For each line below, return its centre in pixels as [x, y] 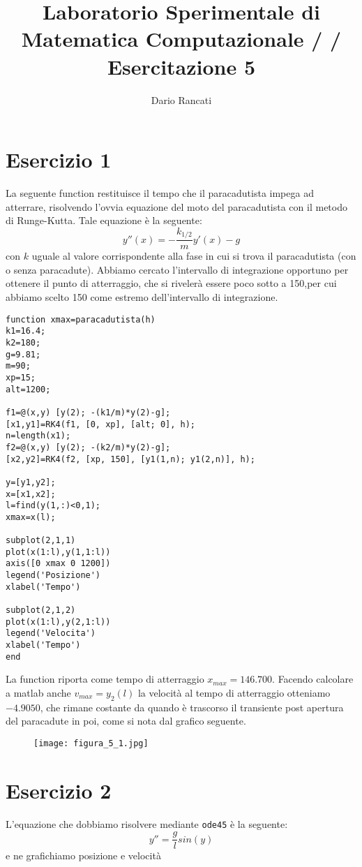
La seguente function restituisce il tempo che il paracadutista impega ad [160, 193]
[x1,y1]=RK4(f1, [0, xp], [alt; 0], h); [101, 424]
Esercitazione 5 [181, 66]
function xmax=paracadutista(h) [81, 319]
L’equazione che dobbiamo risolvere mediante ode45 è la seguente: [147, 823]
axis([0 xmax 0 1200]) [58, 564]
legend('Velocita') [51, 633]
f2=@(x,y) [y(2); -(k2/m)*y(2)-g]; [88, 447]
